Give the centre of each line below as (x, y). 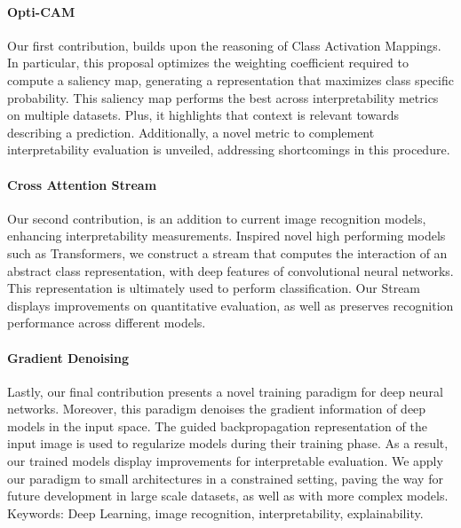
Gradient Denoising (68, 357)
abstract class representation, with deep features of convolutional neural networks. (230, 270)
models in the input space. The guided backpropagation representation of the (217, 426)
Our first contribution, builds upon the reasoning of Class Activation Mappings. (224, 45)
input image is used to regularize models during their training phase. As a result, (228, 443)
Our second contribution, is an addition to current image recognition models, (217, 218)
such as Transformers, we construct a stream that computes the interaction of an (227, 252)
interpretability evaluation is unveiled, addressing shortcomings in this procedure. (229, 150)
